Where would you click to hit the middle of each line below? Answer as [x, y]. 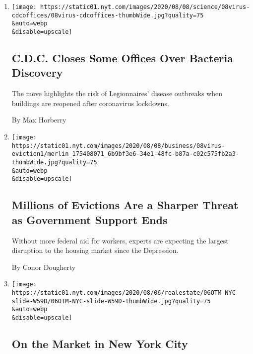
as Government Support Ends [90, 219]
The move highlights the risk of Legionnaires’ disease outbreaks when [117, 93]
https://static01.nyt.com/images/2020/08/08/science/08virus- [145, 7]
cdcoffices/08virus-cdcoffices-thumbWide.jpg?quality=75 [108, 15]
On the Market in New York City [100, 343]
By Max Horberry [39, 120]
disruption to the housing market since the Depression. [95, 250]
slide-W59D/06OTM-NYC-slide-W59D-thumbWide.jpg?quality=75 [111, 301]
